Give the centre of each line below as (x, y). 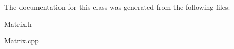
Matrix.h (18, 23)
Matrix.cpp (22, 41)
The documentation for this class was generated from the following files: (117, 7)
